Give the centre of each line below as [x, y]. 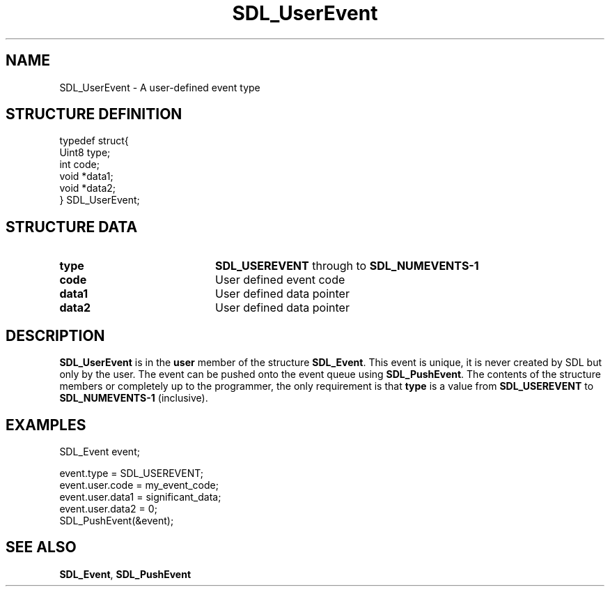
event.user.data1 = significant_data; [140, 496]
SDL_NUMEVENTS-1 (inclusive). [134, 398]
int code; [79, 165]
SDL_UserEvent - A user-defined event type [160, 87]
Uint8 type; [85, 153]
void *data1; [86, 176]
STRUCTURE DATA [72, 227]
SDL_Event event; [100, 451]
